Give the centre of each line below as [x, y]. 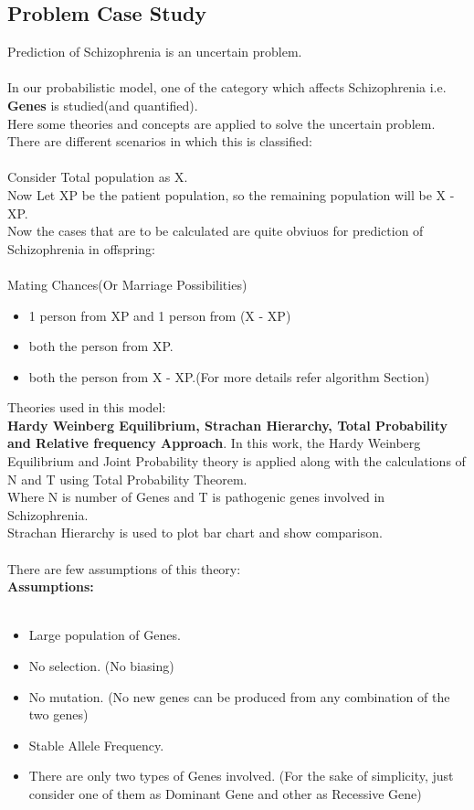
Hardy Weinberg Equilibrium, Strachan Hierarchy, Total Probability [228, 425]
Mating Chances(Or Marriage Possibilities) [127, 284]
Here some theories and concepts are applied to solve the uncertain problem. [221, 123]
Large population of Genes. [105, 635]
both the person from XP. [101, 346]
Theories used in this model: [87, 407]
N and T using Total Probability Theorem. [127, 479]
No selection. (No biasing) [101, 666]
